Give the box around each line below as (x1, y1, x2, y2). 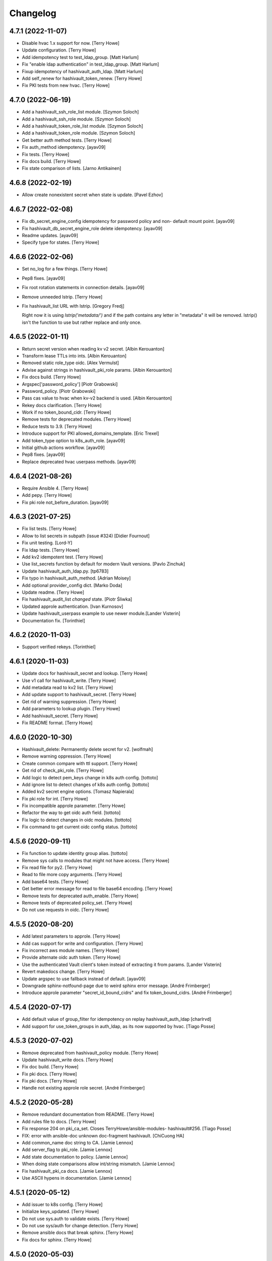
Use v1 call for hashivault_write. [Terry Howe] (22, 677, 116, 683)
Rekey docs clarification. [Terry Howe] (22, 402, 102, 408)
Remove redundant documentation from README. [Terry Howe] (22, 1111, 155, 1117)
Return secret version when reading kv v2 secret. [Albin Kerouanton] (22, 346, 165, 352)
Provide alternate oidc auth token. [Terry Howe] (22, 954, 121, 960)
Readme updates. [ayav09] (22, 233, 78, 239)
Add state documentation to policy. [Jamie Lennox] (22, 1154, 128, 1160)
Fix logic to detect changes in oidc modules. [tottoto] (22, 817, 132, 823)
